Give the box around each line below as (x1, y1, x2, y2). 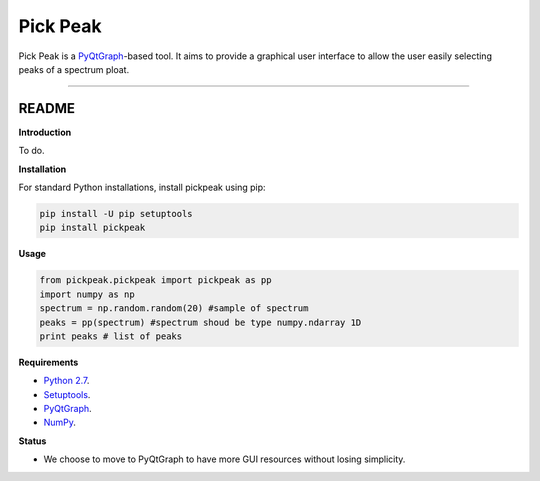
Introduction (18, 126, 72, 138)
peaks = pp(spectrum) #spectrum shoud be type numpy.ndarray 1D (39, 316, 362, 328)
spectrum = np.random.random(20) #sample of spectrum (39, 303, 309, 314)
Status (18, 435, 47, 447)
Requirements (18, 356, 79, 368)
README (18, 100, 75, 117)
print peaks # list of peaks (39, 330, 183, 342)
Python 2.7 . (43, 375, 90, 387)
